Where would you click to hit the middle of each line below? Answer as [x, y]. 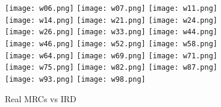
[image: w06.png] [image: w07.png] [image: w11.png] [111, 8]
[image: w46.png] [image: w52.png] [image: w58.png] [111, 44]
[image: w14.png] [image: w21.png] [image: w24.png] [111, 20]
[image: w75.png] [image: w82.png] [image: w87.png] [111, 68]
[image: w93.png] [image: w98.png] [75, 79]
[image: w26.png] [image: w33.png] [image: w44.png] [111, 32]
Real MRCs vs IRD [41, 98]
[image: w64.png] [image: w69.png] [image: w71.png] [111, 56]
